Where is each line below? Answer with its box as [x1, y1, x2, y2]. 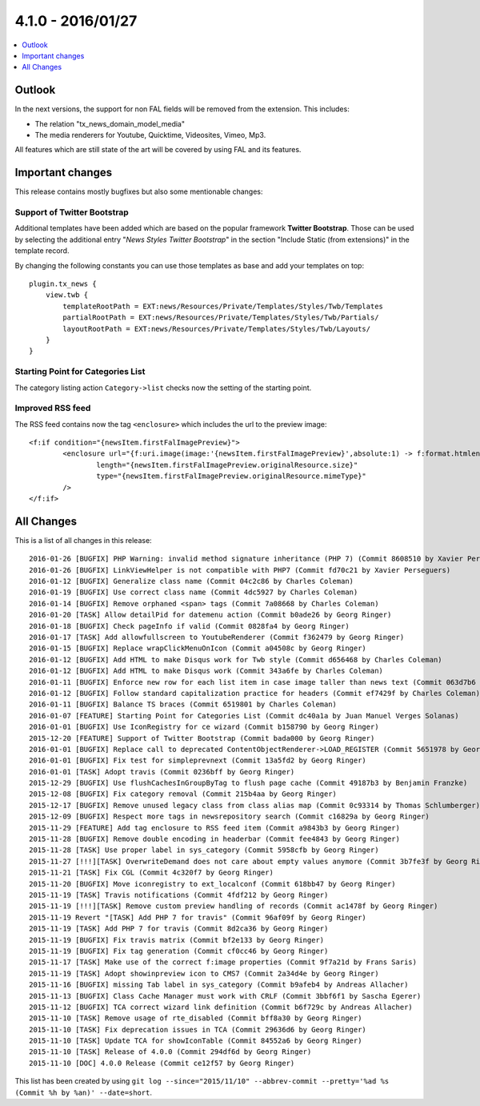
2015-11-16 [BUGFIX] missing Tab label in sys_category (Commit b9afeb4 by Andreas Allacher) [29, 980, 409, 989]
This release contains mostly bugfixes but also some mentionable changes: [14, 187, 263, 196]
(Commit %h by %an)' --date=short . [14, 1088, 152, 1097]
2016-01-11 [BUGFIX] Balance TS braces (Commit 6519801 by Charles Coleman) [29, 700, 338, 709]
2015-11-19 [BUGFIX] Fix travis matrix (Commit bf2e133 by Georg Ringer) [29, 935, 325, 944]
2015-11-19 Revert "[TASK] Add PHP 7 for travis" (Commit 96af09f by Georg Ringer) [29, 913, 367, 922]
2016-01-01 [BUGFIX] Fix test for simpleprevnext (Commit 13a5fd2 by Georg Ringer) [29, 756, 367, 765]
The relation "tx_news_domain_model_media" [34, 119, 186, 128]
